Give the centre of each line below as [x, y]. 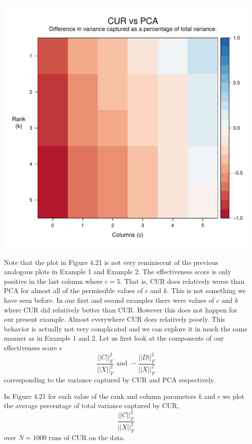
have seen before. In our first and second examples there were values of [109, 300]
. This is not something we [206, 290]
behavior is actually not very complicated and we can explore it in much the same [126, 328]
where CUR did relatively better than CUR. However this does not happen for [121, 309]
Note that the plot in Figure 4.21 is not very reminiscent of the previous [111, 262]
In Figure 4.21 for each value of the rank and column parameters [100, 396]
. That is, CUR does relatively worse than [182, 281]
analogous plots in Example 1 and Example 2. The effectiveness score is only [118, 271]
